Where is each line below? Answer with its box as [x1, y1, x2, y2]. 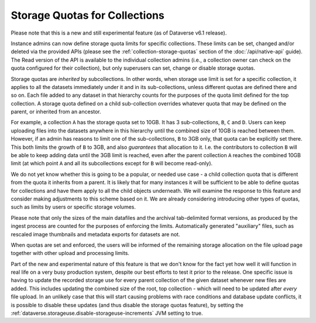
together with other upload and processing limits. [11, 250, 130, 257]
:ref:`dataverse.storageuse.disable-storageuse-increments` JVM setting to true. [11, 310, 203, 317]
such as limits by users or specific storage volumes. [11, 203, 136, 210]
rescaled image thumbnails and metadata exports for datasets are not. [11, 230, 181, 237]
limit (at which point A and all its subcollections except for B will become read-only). [11, 160, 213, 167]
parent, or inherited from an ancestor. [11, 108, 102, 115]
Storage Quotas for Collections [11, 9, 165, 22]
